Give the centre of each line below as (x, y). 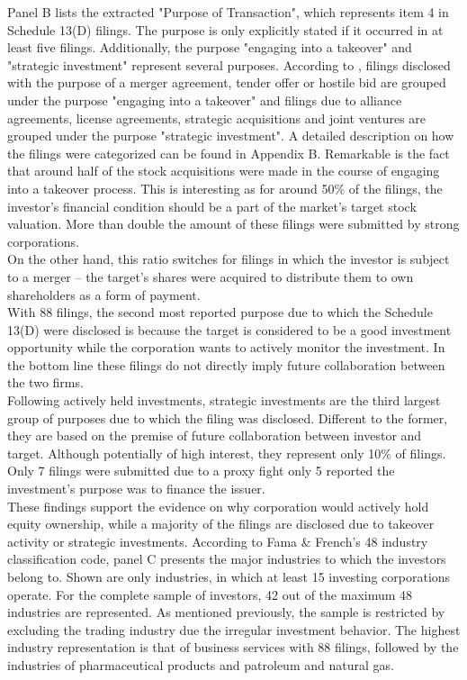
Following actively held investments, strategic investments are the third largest (224, 400)
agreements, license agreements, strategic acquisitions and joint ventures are (217, 118)
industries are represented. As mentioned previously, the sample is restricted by (226, 612)
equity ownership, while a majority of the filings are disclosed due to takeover (221, 524)
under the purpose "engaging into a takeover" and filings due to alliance (205, 100)
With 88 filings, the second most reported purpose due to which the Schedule (220, 312)
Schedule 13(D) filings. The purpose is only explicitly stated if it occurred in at (225, 29)
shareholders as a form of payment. (104, 294)
